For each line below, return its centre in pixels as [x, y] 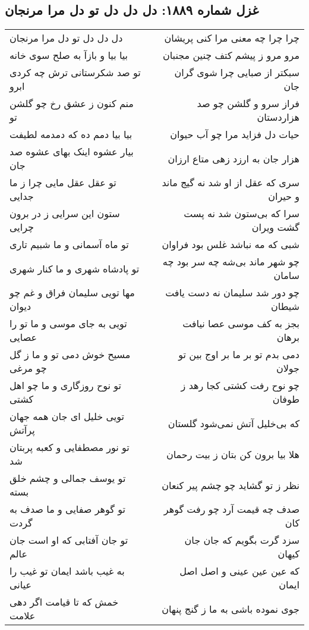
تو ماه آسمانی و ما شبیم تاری [69, 245]
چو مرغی [28, 368]
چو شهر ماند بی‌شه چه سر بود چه [231, 262]
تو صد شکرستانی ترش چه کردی [75, 73]
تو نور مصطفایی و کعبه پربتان [70, 447]
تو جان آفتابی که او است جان [69, 540]
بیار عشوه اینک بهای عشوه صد [72, 152]
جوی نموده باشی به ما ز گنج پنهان [231, 609]
